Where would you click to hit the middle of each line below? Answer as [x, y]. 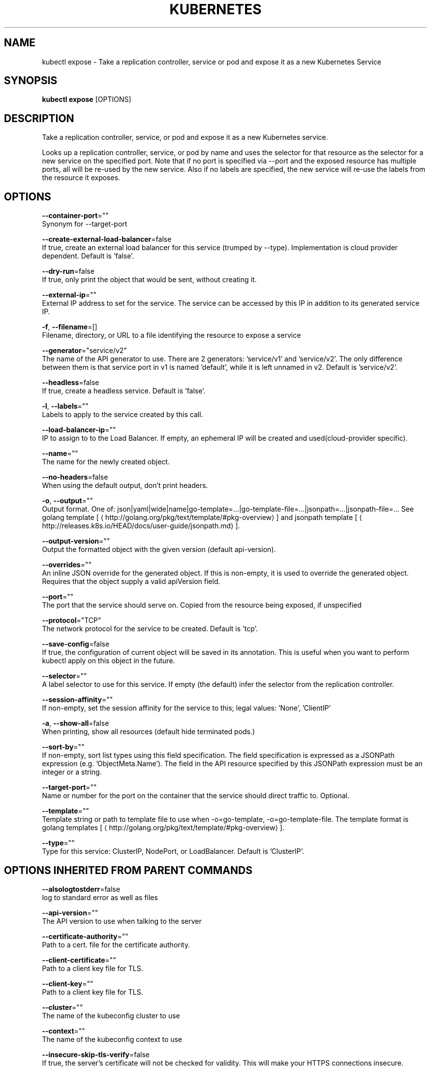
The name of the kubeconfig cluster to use [111, 1015]
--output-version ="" [76, 541]
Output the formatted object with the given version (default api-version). [159, 550]
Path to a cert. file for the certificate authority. [116, 944]
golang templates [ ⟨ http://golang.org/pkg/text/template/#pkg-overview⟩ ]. [163, 828]
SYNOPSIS [31, 81]
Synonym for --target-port [85, 224]
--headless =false [71, 383]
